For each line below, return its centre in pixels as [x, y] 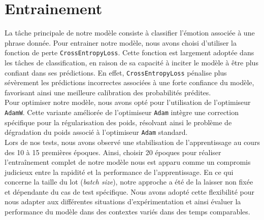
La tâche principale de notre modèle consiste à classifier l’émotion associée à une [130, 33]
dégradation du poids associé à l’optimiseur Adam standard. [96, 132]
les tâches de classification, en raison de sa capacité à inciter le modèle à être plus [131, 62]
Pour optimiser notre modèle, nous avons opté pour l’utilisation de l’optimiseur [128, 102]
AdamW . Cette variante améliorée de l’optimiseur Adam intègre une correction [122, 112]
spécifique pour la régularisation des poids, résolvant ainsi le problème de [118, 122]
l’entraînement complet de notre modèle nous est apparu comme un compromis [128, 162]
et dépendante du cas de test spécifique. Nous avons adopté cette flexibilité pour [129, 191]
